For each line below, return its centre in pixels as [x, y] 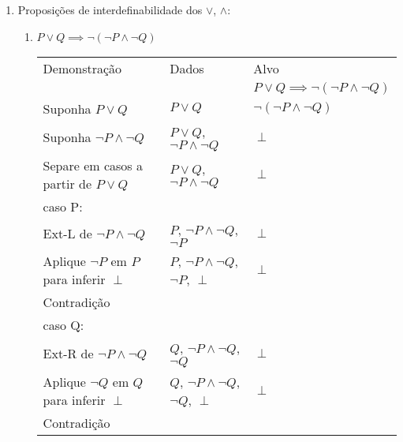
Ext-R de [68, 353]
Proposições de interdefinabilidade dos [110, 9]
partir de [67, 183]
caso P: [63, 206]
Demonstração [82, 68]
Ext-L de [67, 234]
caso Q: [63, 324]
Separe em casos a [93, 165]
